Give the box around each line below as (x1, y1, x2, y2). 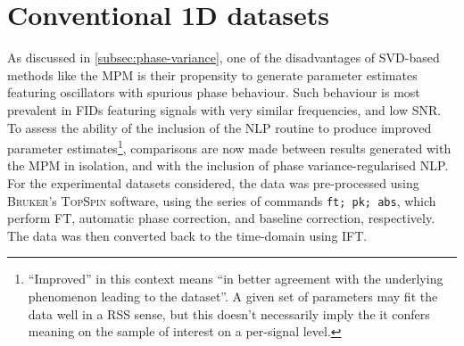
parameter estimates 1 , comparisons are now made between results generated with (7, 136, 452, 157)
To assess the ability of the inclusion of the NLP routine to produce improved (7, 118, 432, 136)
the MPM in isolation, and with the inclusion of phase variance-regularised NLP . (7, 156, 449, 175)
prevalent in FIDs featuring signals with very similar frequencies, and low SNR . (7, 100, 442, 119)
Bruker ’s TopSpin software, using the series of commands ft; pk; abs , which (7, 191, 436, 210)
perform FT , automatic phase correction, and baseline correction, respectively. (7, 209, 435, 227)
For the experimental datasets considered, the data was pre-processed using (7, 173, 419, 192)
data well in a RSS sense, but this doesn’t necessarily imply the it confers (28, 304, 430, 323)
